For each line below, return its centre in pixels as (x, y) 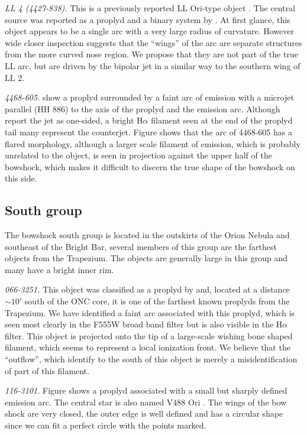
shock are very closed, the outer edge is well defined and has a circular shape (144, 413)
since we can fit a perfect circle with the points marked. (106, 425)
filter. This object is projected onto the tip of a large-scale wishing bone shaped (149, 335)
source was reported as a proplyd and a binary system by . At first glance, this (148, 19)
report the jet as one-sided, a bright (70, 120)
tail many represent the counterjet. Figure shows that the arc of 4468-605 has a (148, 132)
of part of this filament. (47, 370)
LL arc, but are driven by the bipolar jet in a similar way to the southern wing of (153, 65)
